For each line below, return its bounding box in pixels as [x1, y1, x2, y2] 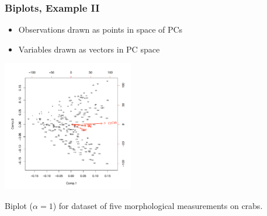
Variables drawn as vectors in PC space [18, 43, 160, 55]
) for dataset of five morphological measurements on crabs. [53, 200, 263, 211]
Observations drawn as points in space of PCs [18, 23, 183, 36]
